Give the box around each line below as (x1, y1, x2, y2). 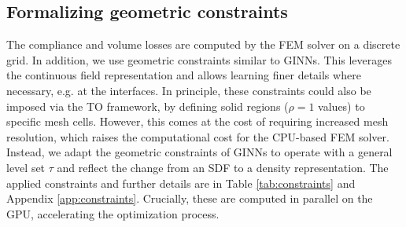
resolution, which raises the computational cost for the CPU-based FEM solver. (6, 128, 389, 145)
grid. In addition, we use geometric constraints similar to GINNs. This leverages (6, 51, 393, 68)
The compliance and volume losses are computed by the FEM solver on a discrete (6, 36, 400, 53)
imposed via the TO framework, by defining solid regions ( (6, 97, 289, 114)
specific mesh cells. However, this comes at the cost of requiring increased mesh (6, 113, 389, 130)
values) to (318, 97, 365, 114)
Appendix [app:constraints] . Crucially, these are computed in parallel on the (6, 190, 373, 207)
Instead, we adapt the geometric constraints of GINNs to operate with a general (6, 144, 393, 160)
